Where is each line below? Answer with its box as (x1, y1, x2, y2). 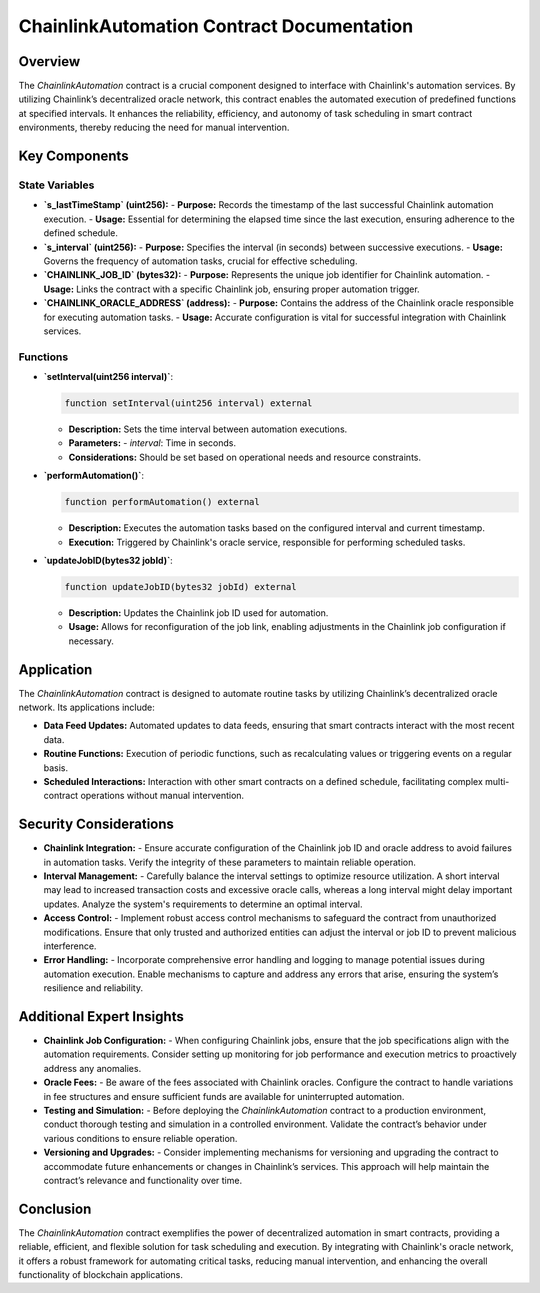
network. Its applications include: (18, 701, 155, 713)
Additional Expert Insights (18, 1008, 184, 1025)
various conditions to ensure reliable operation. (43, 1132, 238, 1144)
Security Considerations (18, 816, 175, 833)
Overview (18, 53, 81, 70)
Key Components (18, 148, 129, 165)
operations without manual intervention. (80, 790, 245, 802)
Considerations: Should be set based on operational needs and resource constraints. (68, 451, 422, 463)
